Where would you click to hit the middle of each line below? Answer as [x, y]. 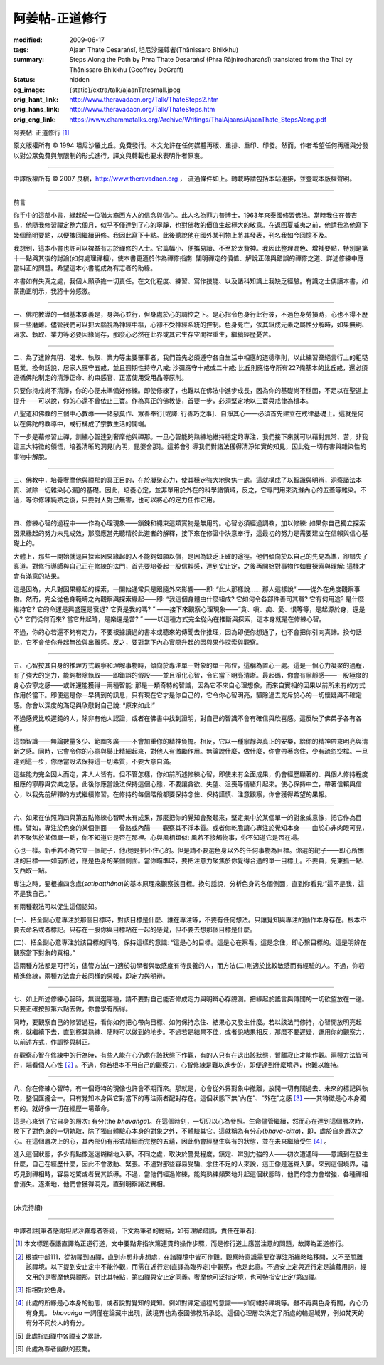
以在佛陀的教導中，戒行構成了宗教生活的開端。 [82, 423]
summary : [29, 60]
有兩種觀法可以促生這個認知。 [57, 907]
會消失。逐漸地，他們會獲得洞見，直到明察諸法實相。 [91, 1184]
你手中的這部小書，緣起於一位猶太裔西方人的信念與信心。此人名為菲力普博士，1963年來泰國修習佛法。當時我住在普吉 [185, 215]
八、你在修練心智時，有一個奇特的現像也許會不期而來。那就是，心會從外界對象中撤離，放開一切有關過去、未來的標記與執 [191, 1088]
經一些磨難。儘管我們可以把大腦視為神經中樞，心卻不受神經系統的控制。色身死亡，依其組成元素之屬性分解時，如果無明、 [191, 325]
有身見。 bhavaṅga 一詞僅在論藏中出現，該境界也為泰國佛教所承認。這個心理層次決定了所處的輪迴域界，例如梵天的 [195, 1312]
